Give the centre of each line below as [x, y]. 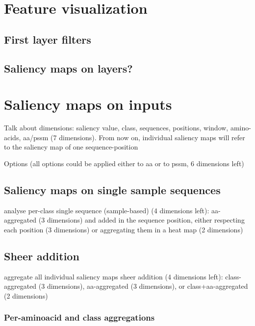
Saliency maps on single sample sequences [112, 189]
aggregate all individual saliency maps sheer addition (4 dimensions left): [114, 276]
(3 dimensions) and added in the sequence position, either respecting [141, 220]
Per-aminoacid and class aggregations [79, 317]
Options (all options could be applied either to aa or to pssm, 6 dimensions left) [124, 163]
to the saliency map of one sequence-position [71, 147]
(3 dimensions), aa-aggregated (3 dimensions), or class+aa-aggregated [143, 286]
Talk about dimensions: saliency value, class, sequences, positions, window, [116, 128]
